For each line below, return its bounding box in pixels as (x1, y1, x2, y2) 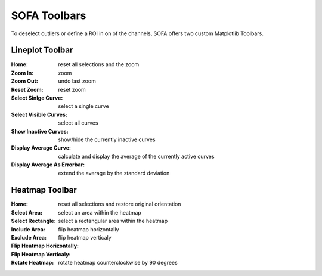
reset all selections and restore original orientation (58, 200, 181, 208)
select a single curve (58, 103, 110, 110)
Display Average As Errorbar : (11, 161, 85, 168)
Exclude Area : (11, 234, 47, 241)
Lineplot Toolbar (11, 45, 73, 55)
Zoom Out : (11, 77, 38, 85)
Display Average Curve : (11, 144, 72, 151)
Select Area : (11, 209, 43, 216)
